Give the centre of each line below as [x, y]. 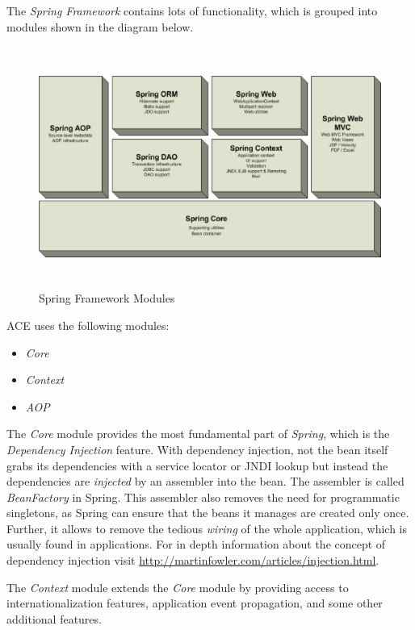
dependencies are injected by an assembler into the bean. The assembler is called [205, 481]
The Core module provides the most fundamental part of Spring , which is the [198, 434]
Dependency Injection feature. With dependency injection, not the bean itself [197, 449]
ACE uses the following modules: [88, 325]
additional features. [54, 618]
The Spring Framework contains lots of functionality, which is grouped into [192, 10]
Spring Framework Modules [107, 298]
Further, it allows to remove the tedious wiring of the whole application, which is [207, 528]
